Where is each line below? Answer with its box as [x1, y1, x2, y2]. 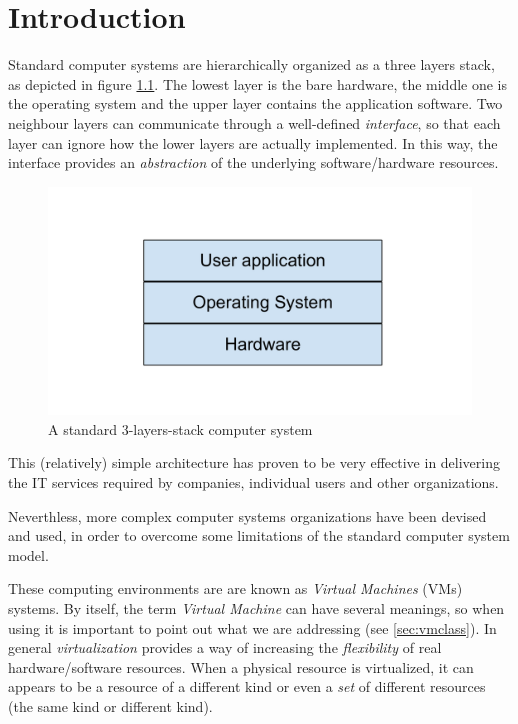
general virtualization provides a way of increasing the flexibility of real [8, 637, 442, 658]
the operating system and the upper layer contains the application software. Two [8, 93, 503, 114]
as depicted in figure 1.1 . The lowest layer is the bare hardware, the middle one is [8, 73, 508, 94]
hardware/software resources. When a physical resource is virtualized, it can [8, 656, 474, 677]
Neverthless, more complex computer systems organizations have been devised [8, 505, 487, 526]
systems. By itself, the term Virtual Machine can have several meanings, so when [8, 598, 505, 618]
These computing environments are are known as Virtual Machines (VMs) [8, 578, 463, 599]
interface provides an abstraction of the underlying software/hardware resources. [8, 152, 499, 173]
